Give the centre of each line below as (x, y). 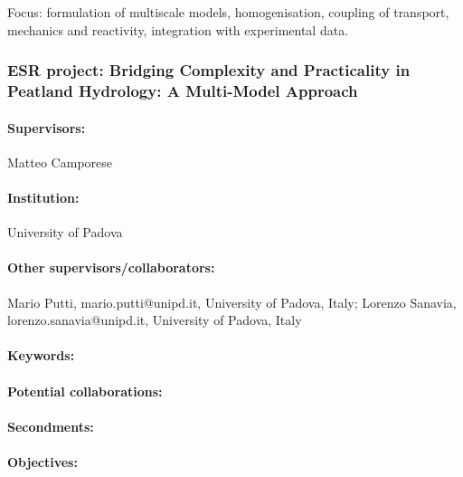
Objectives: (43, 461)
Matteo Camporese (60, 162)
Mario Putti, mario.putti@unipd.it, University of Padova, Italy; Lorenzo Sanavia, (232, 302)
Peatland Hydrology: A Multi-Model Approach (183, 91)
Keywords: (41, 355)
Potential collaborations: (85, 391)
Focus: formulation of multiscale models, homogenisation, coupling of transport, (228, 12)
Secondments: (51, 426)
